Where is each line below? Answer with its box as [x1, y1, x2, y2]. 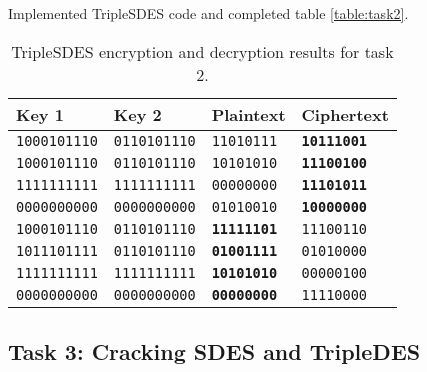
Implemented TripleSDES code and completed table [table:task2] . [8, 3, 409, 23]
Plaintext [211, 102, 286, 126]
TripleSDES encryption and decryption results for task [11, 39, 394, 63]
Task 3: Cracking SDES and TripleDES [8, 335, 421, 366]
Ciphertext [301, 102, 389, 126]
